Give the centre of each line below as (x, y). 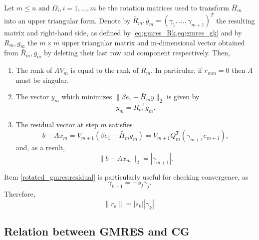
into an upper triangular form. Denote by (67, 20)
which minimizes (87, 97)
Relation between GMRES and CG (97, 231)
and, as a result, (40, 147)
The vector (32, 97)
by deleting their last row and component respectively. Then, (137, 53)
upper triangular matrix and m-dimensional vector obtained (153, 42)
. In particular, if (176, 70)
